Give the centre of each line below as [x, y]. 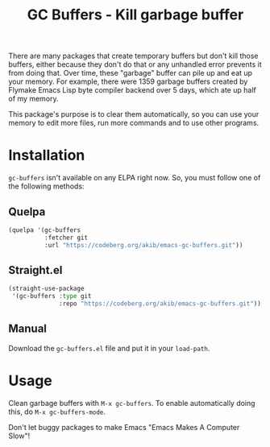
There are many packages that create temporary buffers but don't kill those [133, 56]
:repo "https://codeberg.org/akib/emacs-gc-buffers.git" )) [160, 304]
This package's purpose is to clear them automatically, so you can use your [134, 114]
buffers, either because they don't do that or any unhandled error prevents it [135, 64]
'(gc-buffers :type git [52, 296]
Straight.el [35, 270]
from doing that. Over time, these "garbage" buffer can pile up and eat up [130, 73]
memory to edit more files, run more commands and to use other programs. [134, 123]
